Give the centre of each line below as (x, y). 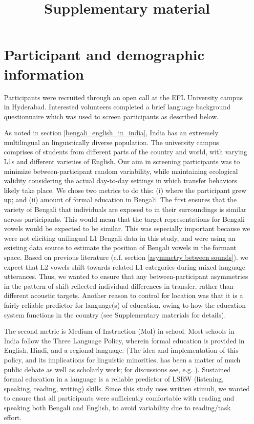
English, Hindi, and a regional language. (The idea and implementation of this (121, 350)
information (44, 74)
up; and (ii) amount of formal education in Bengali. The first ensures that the (120, 200)
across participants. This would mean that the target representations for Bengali (124, 219)
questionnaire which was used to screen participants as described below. (111, 116)
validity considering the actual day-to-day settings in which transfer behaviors (121, 180)
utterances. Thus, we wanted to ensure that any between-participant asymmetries (126, 276)
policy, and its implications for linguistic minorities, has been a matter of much (122, 359)
